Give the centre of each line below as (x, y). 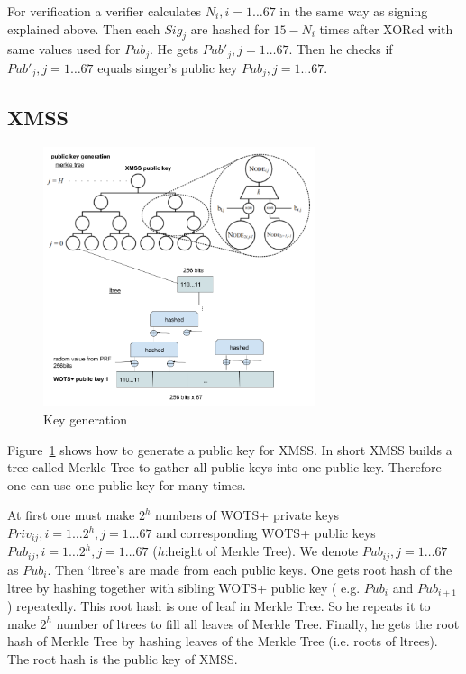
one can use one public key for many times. (127, 484)
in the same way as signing (354, 11)
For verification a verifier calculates (105, 11)
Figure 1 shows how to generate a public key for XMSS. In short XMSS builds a (230, 449)
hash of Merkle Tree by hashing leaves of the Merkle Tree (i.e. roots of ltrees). (223, 641)
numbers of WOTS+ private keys (247, 515)
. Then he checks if (341, 49)
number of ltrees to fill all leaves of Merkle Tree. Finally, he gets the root (258, 623)
